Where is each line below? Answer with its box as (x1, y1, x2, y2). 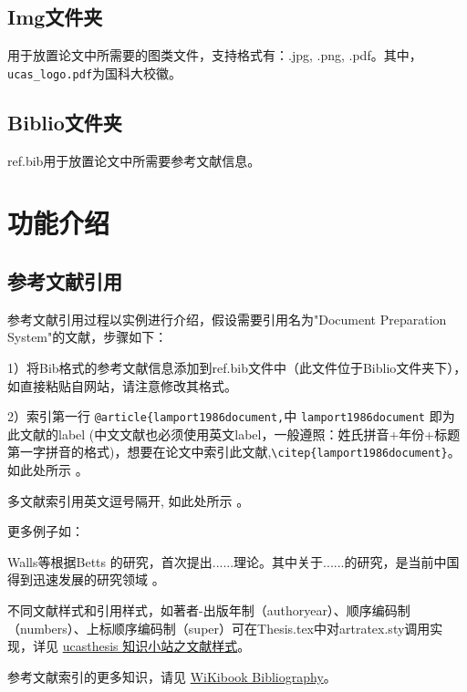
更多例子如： (7, 522, 84, 541)
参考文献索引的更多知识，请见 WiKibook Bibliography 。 (7, 666, 337, 686)
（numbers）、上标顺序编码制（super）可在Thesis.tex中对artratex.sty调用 (7, 618, 431, 637)
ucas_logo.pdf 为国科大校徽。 (7, 63, 182, 82)
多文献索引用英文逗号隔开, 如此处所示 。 (7, 491, 250, 510)
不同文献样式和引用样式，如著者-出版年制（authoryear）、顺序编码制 (7, 601, 410, 620)
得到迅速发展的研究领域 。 (7, 570, 165, 589)
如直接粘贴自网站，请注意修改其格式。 (7, 376, 237, 395)
